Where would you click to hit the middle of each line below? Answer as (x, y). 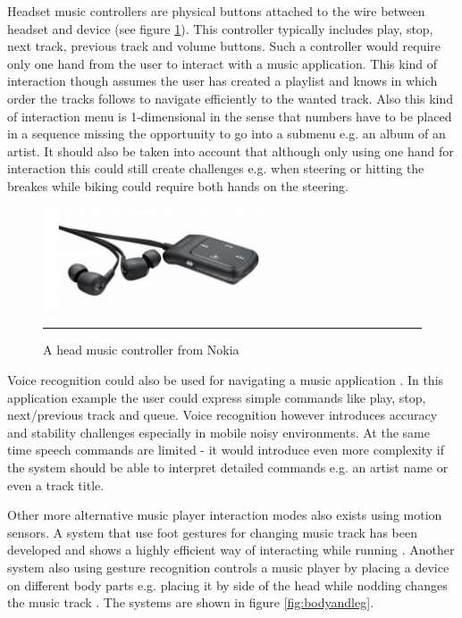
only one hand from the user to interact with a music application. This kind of (223, 63)
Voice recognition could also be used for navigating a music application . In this (226, 379)
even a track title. (56, 484)
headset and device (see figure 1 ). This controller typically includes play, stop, (220, 28)
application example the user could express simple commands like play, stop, (217, 397)
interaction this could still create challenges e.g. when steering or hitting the (216, 168)
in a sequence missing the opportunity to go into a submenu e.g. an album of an (227, 134)
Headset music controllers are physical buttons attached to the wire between (216, 11)
